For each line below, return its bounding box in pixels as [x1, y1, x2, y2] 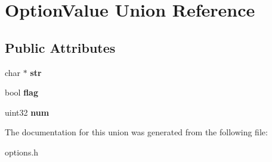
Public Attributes [5, 38, 116, 56]
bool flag [5, 86, 38, 99]
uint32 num [5, 106, 50, 118]
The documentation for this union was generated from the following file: [5, 126, 268, 138]
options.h [5, 145, 39, 158]
